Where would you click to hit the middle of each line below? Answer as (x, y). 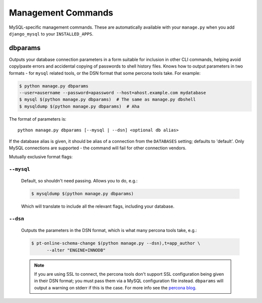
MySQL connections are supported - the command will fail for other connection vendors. (98, 148)
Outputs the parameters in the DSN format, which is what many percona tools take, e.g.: (109, 231)
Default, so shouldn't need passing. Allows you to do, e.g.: (79, 181)
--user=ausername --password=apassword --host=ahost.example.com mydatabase (113, 93)
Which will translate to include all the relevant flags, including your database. (98, 206)
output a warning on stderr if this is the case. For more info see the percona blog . (115, 287)
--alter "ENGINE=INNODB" (76, 250)
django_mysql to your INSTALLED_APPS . (51, 34)
